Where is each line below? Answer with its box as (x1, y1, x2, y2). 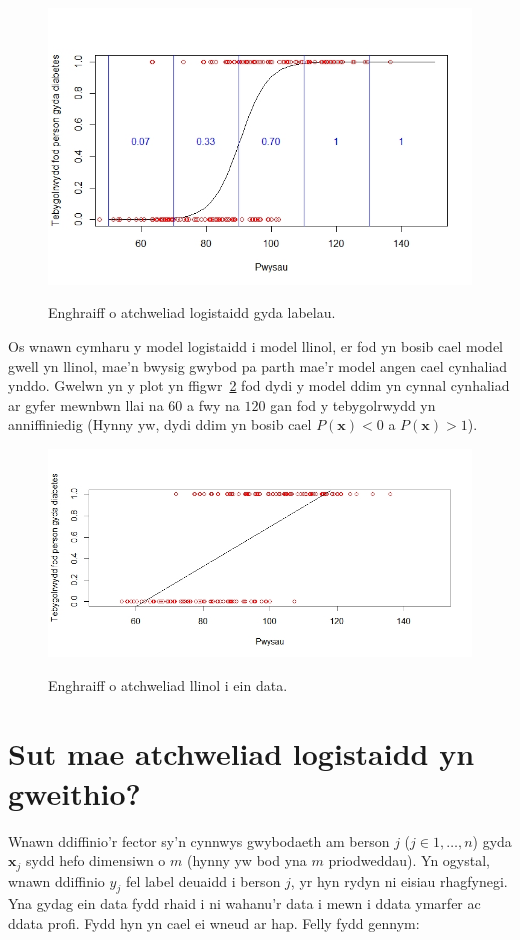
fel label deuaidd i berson (125, 870, 281, 891)
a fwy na (186, 394, 240, 415)
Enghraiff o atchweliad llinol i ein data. (48, 674, 288, 695)
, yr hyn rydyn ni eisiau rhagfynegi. (290, 870, 508, 891)
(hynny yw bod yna (187, 850, 307, 871)
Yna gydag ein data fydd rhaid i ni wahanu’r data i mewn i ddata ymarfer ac (8, 893, 481, 914)
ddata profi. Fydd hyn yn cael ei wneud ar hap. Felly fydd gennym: (8, 913, 420, 933)
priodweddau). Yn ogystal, (328, 850, 490, 871)
